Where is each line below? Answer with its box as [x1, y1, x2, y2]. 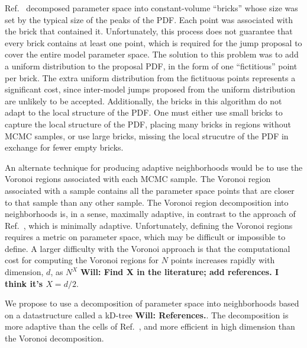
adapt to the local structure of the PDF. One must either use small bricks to [5, 106, 283, 119]
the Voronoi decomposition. [5, 332, 104, 344]
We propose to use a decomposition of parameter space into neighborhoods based [5, 297, 299, 309]
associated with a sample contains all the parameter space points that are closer [5, 184, 295, 196]
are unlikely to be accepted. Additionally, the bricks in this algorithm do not [5, 94, 282, 107]
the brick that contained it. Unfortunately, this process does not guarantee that [5, 25, 293, 37]
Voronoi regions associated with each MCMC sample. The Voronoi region [5, 173, 271, 185]
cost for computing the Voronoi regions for [5, 254, 159, 266]
